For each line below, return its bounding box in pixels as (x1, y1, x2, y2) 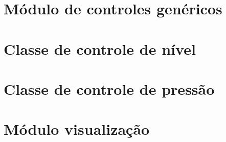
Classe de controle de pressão (4, 78, 215, 99)
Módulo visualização (4, 118, 150, 139)
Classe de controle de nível (4, 38, 196, 59)
